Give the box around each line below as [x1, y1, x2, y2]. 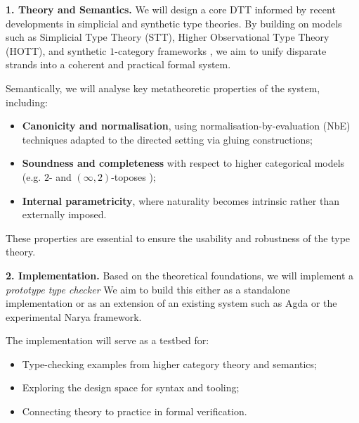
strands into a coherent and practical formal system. [6, 57, 231, 72]
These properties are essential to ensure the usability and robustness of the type [6, 230, 351, 245]
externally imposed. [22, 207, 107, 222]
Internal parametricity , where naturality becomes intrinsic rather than [22, 193, 339, 208]
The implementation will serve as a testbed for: [6, 333, 209, 348]
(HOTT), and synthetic [6, 43, 107, 58]
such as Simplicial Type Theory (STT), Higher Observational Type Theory [6, 30, 329, 44]
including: [6, 94, 48, 109]
